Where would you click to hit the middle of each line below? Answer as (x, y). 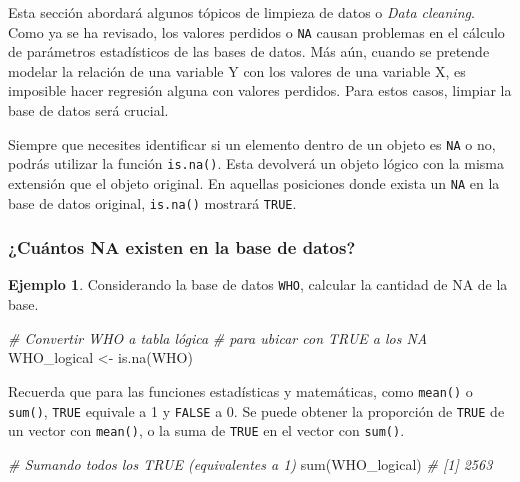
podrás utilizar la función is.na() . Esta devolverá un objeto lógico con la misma (256, 163)
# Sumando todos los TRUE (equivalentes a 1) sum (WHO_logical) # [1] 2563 (250, 463)
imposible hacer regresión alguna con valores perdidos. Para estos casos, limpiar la (260, 90)
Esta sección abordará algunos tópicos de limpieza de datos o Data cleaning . (241, 12)
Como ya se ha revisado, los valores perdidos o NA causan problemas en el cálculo (256, 31)
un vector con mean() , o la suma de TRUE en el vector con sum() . (206, 430)
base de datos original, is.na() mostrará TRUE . (152, 202)
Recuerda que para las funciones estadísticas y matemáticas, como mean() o (240, 390)
